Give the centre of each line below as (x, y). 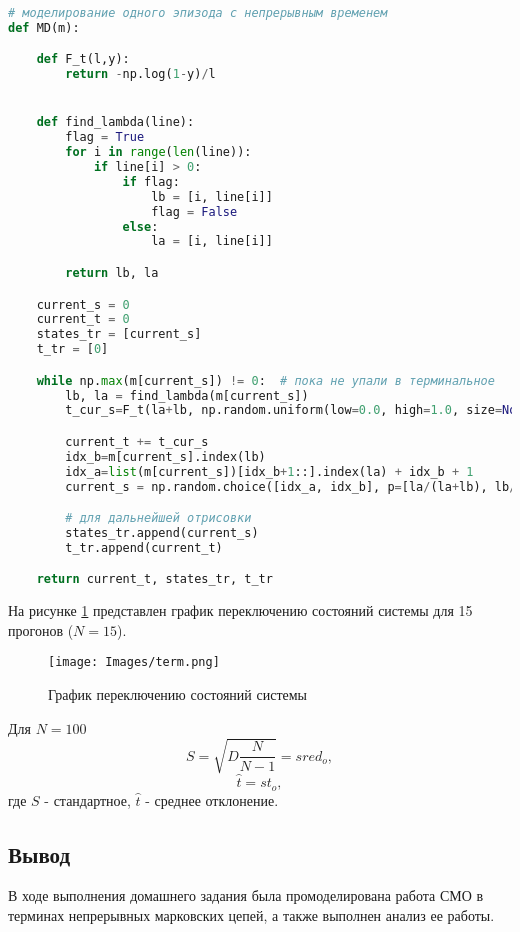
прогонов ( (41, 629)
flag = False (194, 211)
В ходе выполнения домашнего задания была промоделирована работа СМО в (246, 895)
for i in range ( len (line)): (158, 152)
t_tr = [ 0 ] (72, 349)
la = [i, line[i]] (212, 241)
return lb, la (112, 273)
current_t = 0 (83, 319)
